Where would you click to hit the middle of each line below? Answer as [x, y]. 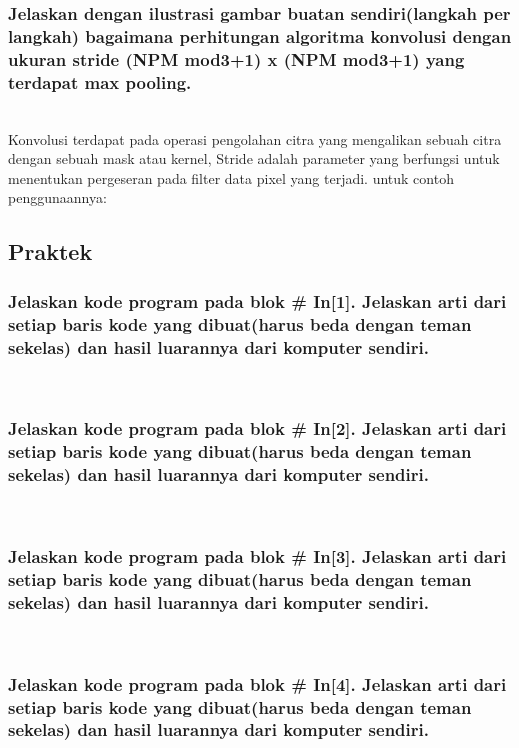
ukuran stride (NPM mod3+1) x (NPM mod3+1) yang [236, 58]
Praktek [50, 251]
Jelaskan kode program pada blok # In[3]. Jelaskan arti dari [257, 555]
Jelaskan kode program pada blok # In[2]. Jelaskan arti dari [257, 428]
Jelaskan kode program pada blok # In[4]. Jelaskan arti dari [257, 683]
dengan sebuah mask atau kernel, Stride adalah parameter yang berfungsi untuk [254, 158]
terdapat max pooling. [100, 81]
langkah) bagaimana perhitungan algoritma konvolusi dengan [260, 35]
